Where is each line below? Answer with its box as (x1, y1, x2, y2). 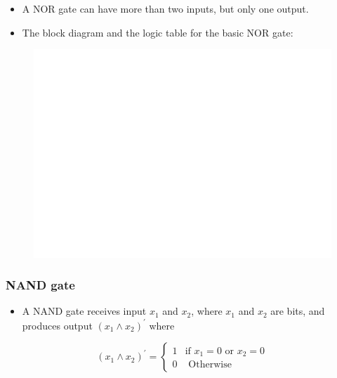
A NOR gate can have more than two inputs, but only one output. (22, 1, 309, 15)
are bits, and (270, 304, 325, 318)
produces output (22, 318, 93, 332)
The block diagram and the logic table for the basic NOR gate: (22, 25, 293, 39)
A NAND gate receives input (22, 304, 147, 318)
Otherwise (188, 360, 232, 370)
